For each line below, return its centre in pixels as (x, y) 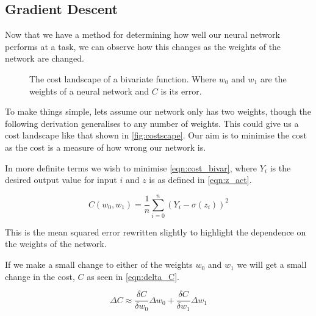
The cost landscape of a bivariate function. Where (123, 78)
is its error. (181, 91)
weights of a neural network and (89, 91)
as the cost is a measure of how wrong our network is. (106, 147)
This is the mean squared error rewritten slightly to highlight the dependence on (156, 232)
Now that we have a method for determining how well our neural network (142, 34)
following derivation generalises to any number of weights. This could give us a (152, 123)
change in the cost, (40, 276)
